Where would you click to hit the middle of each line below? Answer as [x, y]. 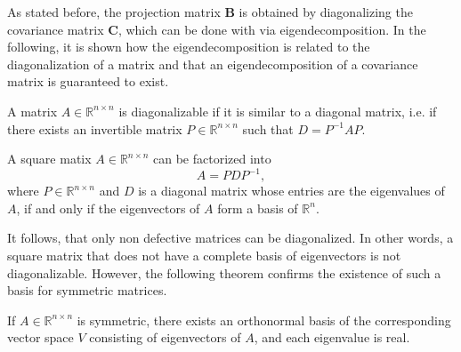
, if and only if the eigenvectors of [108, 208]
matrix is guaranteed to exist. [88, 81]
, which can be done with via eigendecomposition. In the [272, 29]
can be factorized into [212, 159]
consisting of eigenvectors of [165, 337]
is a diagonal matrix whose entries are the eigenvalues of [291, 191]
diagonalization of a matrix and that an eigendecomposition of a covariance [213, 64]
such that [268, 128]
